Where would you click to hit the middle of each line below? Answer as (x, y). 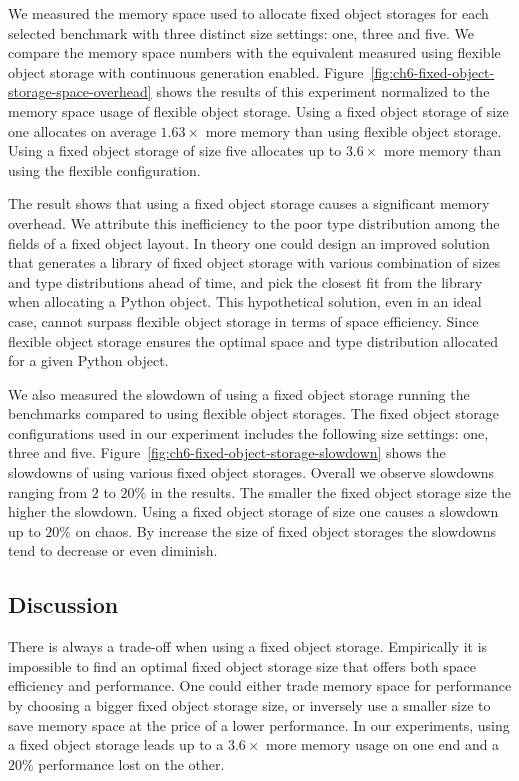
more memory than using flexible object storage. (353, 130)
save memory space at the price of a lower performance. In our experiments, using (259, 724)
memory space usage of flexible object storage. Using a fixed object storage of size (258, 110)
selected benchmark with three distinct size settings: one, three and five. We (241, 32)
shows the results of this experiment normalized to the (323, 91)
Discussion (63, 604)
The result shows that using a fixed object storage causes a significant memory (249, 203)
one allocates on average (82, 130)
